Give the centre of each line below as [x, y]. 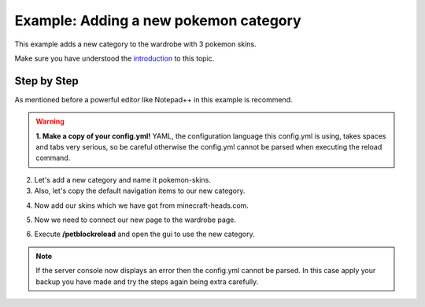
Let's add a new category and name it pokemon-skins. [123, 179]
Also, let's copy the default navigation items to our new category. [140, 191]
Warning [50, 121]
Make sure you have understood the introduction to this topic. [115, 58]
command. [53, 158]
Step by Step [46, 81]
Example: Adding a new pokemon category [158, 20]
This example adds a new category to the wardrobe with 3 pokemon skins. [135, 44]
